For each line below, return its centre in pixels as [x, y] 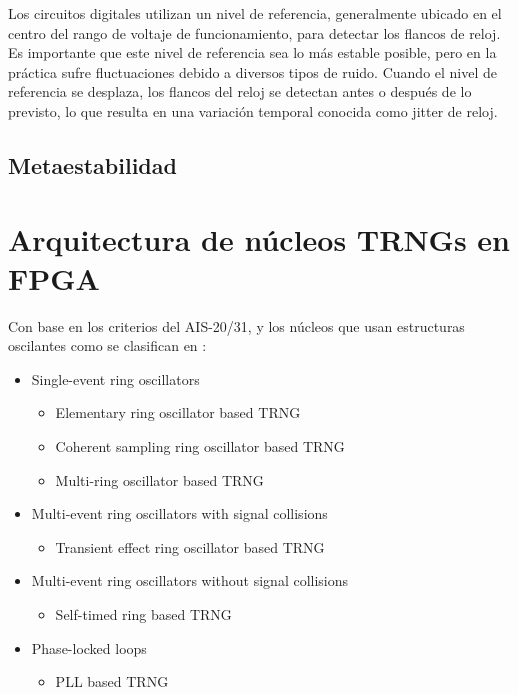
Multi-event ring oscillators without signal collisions [190, 580]
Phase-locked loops [89, 647]
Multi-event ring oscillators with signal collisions [179, 513]
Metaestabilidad [92, 164]
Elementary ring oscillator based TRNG [178, 412]
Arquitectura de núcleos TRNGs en [259, 238]
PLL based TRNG [112, 681]
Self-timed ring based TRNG [143, 614]
